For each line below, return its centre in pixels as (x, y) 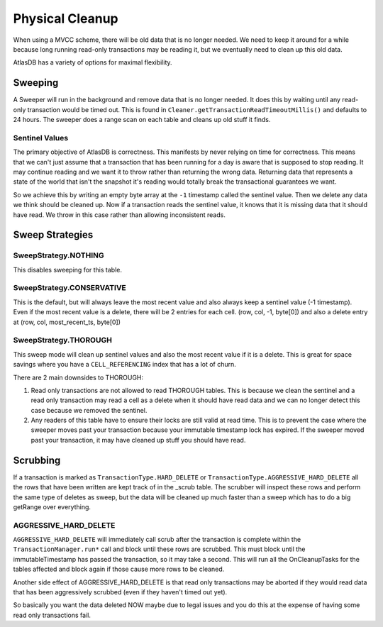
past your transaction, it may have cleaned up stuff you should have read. (138, 440)
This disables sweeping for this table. (67, 270)
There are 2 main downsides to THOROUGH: (78, 377)
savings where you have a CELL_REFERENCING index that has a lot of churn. (125, 365)
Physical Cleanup (66, 18)
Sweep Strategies (53, 235)
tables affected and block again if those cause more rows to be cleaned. (119, 569)
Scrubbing (37, 460)
